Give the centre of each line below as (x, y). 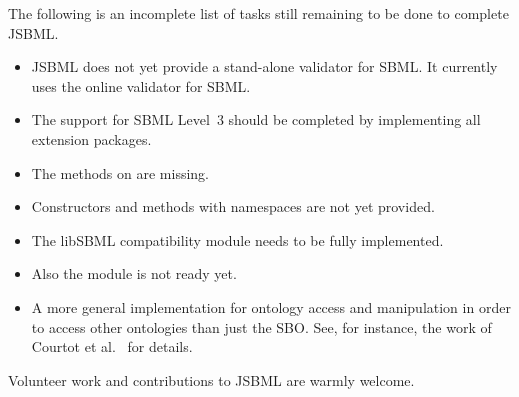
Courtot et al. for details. (112, 346)
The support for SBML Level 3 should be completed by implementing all (256, 119)
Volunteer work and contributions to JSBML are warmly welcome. (211, 379)
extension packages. (91, 138)
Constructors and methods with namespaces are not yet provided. (233, 206)
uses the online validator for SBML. (141, 85)
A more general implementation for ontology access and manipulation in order (271, 306)
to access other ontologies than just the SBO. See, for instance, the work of (261, 326)
